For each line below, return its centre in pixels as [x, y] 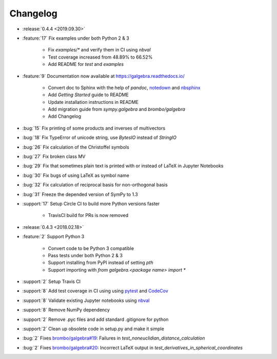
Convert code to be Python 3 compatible [91, 248]
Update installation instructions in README [93, 102]
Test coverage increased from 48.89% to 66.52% [100, 57]
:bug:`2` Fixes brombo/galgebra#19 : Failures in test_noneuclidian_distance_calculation [114, 338]
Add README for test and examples [86, 64]
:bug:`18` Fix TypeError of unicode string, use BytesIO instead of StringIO [100, 138]
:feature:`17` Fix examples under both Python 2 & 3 [76, 38]
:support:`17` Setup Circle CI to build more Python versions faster [91, 204]
